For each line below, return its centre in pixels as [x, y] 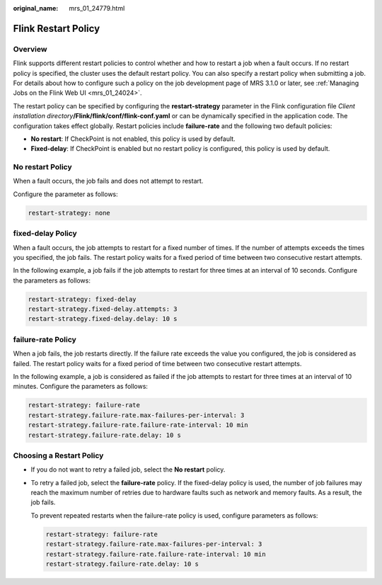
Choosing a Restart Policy [58, 455]
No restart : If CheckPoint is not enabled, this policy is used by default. [133, 139]
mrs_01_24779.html [97, 8]
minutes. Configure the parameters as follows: [81, 387]
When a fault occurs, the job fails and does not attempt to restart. [108, 181]
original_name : [36, 8]
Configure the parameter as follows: [65, 194]
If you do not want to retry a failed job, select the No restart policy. [128, 470]
